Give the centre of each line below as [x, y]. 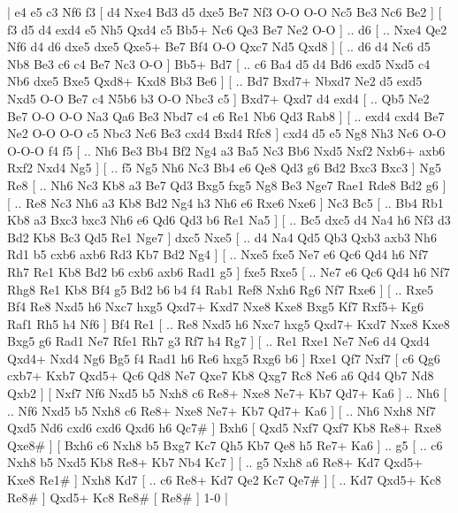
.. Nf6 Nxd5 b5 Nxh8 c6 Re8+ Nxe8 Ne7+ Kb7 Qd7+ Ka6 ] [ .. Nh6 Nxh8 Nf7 [221, 410]
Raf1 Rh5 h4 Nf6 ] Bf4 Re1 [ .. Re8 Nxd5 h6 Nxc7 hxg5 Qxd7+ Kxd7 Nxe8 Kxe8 [229, 323]
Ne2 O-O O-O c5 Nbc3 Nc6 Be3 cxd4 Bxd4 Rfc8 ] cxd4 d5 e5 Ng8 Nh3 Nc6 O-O [227, 133]
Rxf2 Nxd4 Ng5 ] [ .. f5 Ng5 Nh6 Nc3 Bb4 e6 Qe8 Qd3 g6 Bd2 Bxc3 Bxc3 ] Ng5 [224, 168]
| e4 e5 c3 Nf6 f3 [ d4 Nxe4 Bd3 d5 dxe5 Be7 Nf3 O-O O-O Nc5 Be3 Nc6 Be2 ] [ [225, 11]
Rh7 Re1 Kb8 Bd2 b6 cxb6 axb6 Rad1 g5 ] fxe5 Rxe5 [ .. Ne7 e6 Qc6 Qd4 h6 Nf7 [229, 271]
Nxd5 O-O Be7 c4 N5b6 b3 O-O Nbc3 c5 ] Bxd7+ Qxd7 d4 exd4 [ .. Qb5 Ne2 [218, 98]
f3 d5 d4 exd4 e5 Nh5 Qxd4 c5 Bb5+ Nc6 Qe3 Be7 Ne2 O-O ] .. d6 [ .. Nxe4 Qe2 [227, 29]
